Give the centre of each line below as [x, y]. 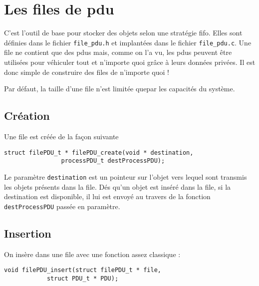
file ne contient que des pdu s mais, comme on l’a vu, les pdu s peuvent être [118, 52]
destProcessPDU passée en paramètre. [62, 206]
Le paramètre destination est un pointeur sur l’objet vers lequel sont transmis [126, 176]
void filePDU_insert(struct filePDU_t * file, [83, 270]
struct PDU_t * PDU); [83, 278]
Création [27, 116]
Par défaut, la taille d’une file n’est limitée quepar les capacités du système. [120, 89]
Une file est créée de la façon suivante [61, 136]
